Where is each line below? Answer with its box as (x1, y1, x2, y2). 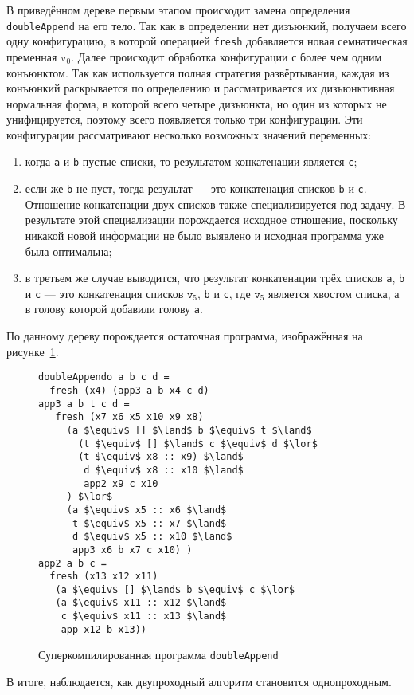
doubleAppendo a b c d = (38, 371, 170, 383)
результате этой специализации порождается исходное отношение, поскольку (25, 211, 398, 228)
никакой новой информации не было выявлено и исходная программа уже (25, 226, 384, 243)
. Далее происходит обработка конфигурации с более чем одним (71, 48, 382, 65)
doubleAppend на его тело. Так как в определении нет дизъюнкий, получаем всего (6, 17, 407, 33)
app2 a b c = (38, 557, 107, 569)
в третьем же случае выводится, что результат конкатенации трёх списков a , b (25, 269, 405, 286)
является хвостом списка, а (268, 285, 400, 301)
